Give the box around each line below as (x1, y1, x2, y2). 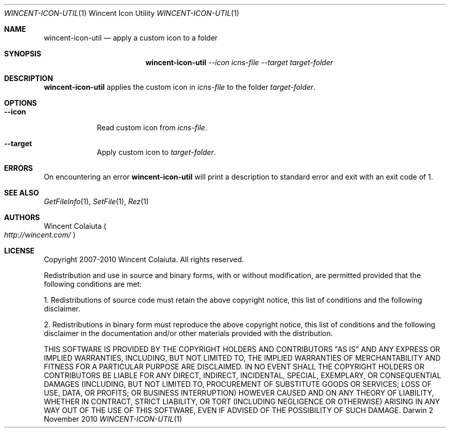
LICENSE (4, 246, 35, 255)
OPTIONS (4, 99, 37, 107)
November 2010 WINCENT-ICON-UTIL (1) (44, 415, 182, 423)
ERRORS (4, 164, 33, 172)
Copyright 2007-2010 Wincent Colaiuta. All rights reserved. (44, 255, 244, 264)
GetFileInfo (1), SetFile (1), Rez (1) (44, 197, 149, 206)
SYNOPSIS (4, 49, 42, 58)
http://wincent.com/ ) (4, 230, 76, 239)
